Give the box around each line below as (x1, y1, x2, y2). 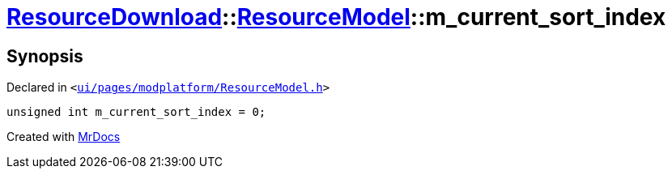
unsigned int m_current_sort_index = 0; (6, 105, 266, 119)
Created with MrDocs (6, 130, 121, 144)
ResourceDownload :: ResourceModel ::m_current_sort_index (6, 3, 666, 31)
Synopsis (6, 45, 83, 66)
